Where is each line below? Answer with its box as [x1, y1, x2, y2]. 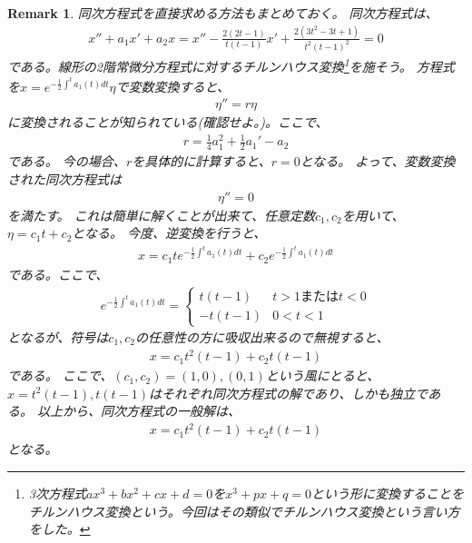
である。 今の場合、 [7, 152, 126, 171]
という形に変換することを [311, 484, 465, 503]
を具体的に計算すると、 [132, 152, 271, 171]
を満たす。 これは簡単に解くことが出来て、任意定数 [7, 205, 315, 224]
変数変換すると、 [128, 76, 230, 95]
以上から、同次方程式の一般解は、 [37, 401, 241, 420]
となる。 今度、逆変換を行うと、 [72, 223, 267, 242]
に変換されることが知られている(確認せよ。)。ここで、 [7, 113, 329, 132]
